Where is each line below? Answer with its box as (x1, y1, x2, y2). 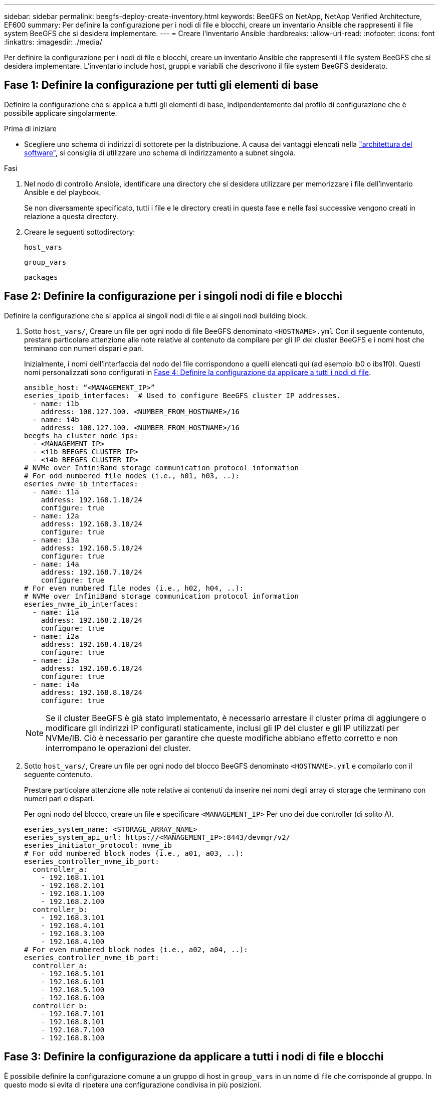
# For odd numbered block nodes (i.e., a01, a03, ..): (24, 849, 244, 857)
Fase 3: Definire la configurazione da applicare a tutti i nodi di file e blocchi (4, 1050, 384, 1063)
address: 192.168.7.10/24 (41, 568, 143, 576)
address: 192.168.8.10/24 (41, 688, 143, 696)
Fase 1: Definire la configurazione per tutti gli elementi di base (4, 79, 319, 92)
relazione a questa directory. (24, 212, 118, 221)
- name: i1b (32, 399, 79, 408)
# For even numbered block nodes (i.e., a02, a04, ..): (24, 945, 248, 954)
